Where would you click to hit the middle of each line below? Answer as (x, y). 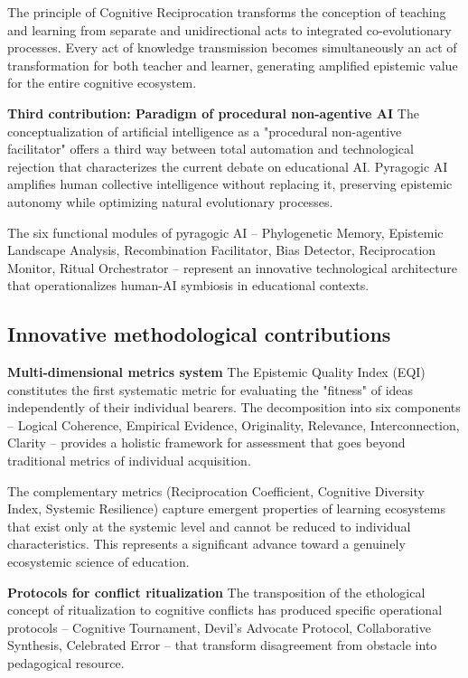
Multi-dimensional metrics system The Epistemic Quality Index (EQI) (216, 372)
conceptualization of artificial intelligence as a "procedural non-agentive (205, 131)
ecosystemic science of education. (98, 562)
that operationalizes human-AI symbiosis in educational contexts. (188, 285)
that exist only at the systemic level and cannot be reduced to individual (209, 526)
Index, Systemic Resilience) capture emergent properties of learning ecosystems (226, 508)
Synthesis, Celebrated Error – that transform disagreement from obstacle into (222, 645)
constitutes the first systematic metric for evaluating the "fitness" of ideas (211, 389)
